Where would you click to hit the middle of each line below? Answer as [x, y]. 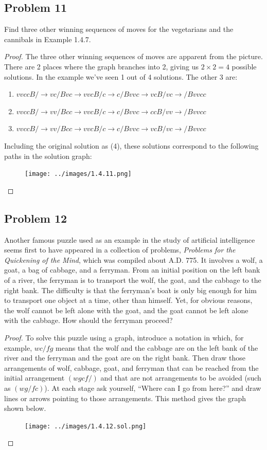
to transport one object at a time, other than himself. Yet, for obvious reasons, [128, 300]
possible [244, 66]
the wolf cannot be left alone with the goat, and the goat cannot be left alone [126, 310]
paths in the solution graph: [48, 156]
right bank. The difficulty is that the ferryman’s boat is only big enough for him [130, 290]
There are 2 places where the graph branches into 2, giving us [102, 66]
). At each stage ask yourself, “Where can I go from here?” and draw [153, 388]
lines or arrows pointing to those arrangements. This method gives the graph [125, 398]
